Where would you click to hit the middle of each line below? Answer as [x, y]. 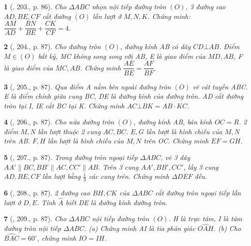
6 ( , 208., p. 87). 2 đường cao [47, 193]
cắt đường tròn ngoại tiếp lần [198, 193]
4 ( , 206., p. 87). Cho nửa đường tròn [59, 122]
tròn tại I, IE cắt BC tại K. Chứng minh [64, 105]
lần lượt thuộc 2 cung [69, 131]
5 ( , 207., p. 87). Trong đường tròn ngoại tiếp [71, 157]
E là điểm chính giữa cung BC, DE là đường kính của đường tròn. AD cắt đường [124, 96]
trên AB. [17, 141]
